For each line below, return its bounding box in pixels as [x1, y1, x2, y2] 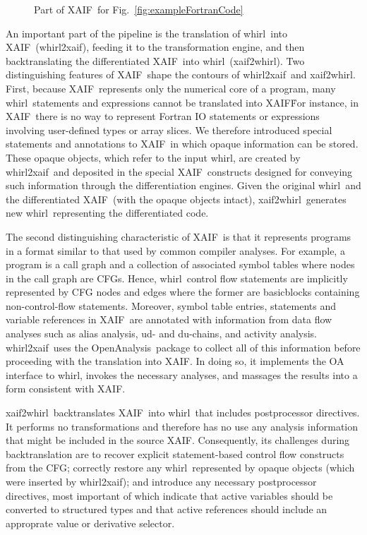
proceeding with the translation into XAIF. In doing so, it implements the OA [6, 354, 344, 368]
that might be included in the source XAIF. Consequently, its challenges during [6, 433, 350, 447]
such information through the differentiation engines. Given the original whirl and [6, 178, 361, 193]
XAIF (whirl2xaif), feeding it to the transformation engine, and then [6, 40, 305, 54]
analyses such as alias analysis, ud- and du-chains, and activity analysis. [6, 326, 317, 341]
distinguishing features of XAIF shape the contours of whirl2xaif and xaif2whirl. [6, 67, 356, 82]
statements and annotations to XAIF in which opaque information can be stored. [6, 136, 359, 151]
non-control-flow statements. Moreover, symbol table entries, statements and [6, 298, 337, 313]
